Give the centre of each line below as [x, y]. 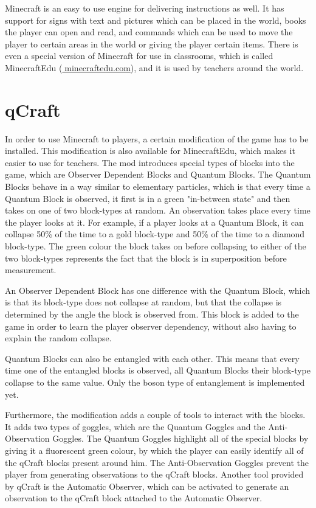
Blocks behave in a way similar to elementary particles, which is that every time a [158, 186]
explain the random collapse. [58, 338]
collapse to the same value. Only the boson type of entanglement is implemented [155, 382]
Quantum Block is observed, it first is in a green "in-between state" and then [148, 198]
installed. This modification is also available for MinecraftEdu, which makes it [150, 151]
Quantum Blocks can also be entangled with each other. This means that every [152, 358]
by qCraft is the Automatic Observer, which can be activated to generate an [147, 486]
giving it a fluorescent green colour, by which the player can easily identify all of [154, 450]
